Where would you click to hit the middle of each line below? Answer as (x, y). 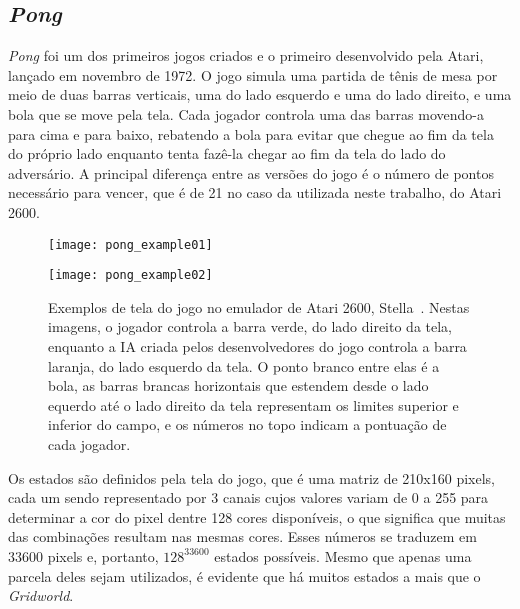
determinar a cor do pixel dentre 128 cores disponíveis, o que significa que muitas (257, 516)
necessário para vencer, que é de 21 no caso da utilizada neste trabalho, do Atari (255, 192)
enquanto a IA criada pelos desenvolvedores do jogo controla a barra (257, 346)
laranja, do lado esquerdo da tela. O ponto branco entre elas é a (244, 365)
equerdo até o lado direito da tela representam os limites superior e (253, 404)
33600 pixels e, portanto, (83, 555)
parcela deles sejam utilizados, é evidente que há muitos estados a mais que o (244, 575)
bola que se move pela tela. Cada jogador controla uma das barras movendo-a (246, 113)
